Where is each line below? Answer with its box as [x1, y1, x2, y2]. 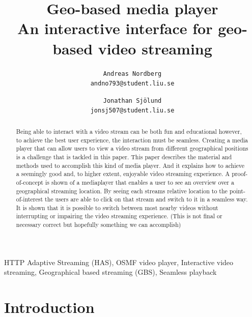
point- [229, 186, 245, 195]
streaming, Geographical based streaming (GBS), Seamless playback [4, 267, 217, 277]
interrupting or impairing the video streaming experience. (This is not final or [16, 212, 222, 220]
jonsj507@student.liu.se [90, 107, 175, 114]
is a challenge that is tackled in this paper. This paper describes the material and [16, 152, 232, 161]
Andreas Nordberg [103, 70, 162, 77]
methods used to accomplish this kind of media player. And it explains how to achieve [16, 161, 245, 169]
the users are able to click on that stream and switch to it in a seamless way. [45, 195, 248, 204]
